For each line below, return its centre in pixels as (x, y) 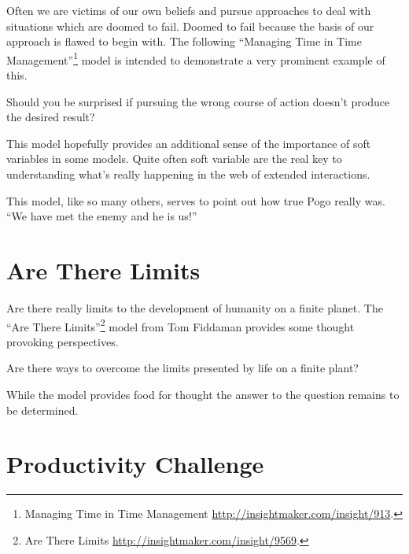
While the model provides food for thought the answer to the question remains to (203, 394)
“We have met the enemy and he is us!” (102, 216)
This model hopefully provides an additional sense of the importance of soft (189, 143)
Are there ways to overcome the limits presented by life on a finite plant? (182, 368)
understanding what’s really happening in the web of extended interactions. (188, 174)
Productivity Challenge (135, 464)
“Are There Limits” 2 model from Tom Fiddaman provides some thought (181, 325)
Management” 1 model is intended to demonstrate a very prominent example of (196, 58)
